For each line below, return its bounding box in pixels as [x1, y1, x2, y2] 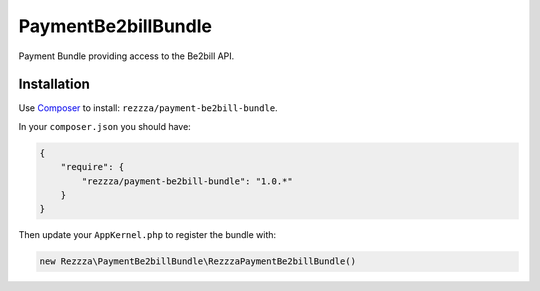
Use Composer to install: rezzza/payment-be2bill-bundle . [18, 102, 279, 114]
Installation [18, 76, 90, 93]
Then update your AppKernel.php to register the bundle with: [18, 229, 277, 241]
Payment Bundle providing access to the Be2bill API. [18, 50, 235, 62]
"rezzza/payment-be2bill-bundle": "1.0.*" [81, 175, 294, 187]
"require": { [60, 161, 125, 173]
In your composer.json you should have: [18, 120, 192, 132]
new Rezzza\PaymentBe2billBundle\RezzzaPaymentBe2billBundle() [39, 256, 357, 267]
